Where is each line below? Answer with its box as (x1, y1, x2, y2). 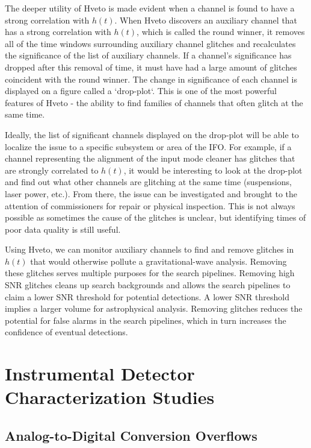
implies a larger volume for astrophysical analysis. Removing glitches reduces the (5, 302, 303, 315)
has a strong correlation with (5, 25, 111, 38)
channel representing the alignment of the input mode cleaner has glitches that (5, 152, 295, 165)
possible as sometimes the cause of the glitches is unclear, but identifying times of (5, 211, 306, 224)
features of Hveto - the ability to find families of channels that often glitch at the (5, 96, 303, 109)
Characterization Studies (5, 385, 215, 409)
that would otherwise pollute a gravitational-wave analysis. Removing (30, 254, 287, 267)
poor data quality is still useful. (5, 222, 121, 235)
